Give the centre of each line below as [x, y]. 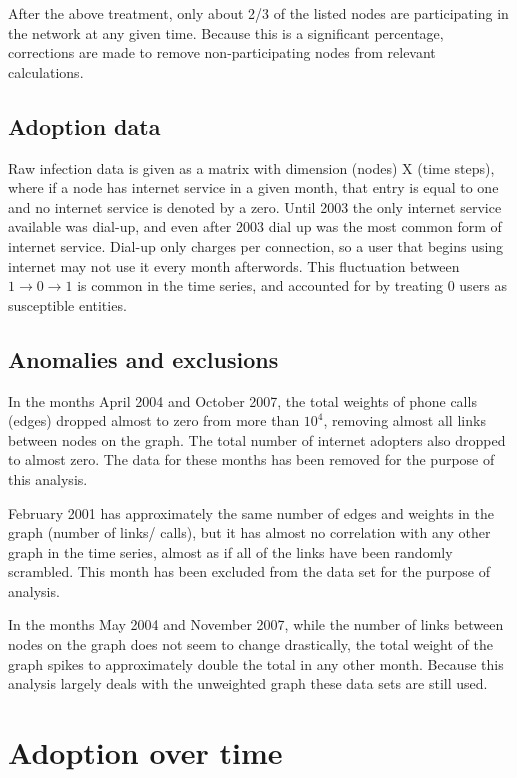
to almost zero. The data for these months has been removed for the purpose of [251, 459]
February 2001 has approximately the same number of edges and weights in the [251, 512]
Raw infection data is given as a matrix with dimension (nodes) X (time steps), [251, 167]
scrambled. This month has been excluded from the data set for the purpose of [249, 571]
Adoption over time [145, 752]
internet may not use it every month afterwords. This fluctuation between [234, 265]
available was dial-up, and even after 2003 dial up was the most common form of [255, 226]
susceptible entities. [67, 304]
